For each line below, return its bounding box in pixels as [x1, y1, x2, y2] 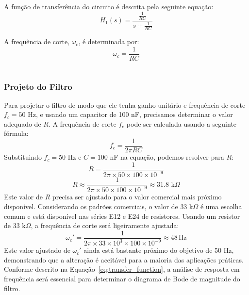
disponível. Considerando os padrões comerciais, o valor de [4, 201, 178, 212]
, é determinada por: [78, 36, 139, 47]
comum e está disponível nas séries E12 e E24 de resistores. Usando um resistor [4, 211, 240, 221]
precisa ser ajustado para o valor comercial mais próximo [52, 192, 222, 202]
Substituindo [4, 152, 42, 162]
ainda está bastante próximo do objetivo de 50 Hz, [83, 245, 234, 255]
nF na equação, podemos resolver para [110, 152, 224, 162]
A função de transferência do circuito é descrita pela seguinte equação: [4, 1, 214, 11]
